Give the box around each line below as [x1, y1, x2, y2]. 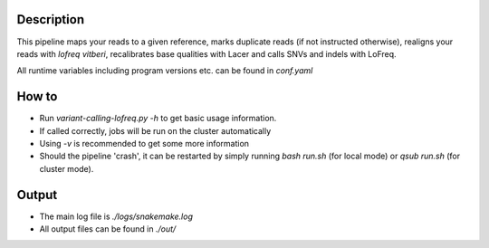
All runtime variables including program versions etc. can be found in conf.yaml [16, 65, 313, 76]
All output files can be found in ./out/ [39, 224, 177, 234]
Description [16, 12, 85, 27]
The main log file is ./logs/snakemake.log [39, 211, 194, 222]
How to [16, 89, 58, 104]
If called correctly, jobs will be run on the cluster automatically [39, 125, 272, 136]
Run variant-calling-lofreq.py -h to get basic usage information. [39, 113, 277, 124]
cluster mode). [39, 163, 94, 174]
